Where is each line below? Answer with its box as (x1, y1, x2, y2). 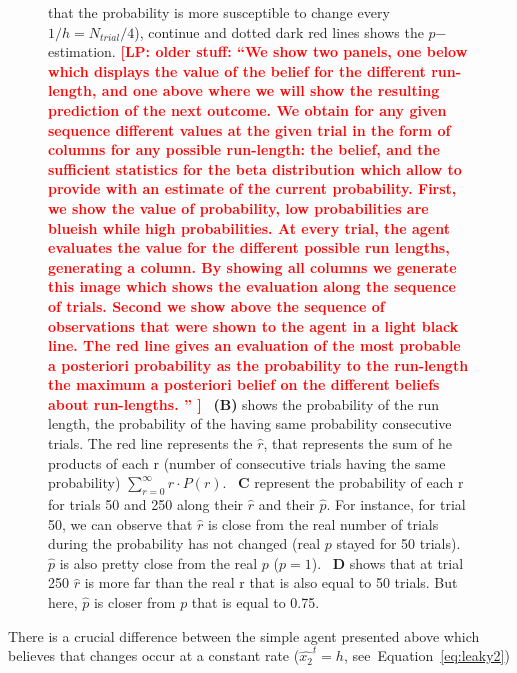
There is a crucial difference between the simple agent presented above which (8, 625, 480, 646)
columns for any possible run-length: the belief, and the (48, 139, 440, 160)
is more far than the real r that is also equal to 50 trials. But (84, 572, 458, 593)
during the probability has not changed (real (48, 533, 321, 554)
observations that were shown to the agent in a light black (48, 315, 459, 336)
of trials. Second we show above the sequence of (48, 295, 385, 316)
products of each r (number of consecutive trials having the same (48, 452, 446, 473)
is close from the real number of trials (208, 513, 439, 534)
